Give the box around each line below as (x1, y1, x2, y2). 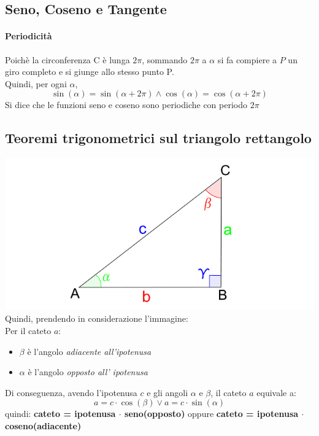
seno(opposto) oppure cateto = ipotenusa (125, 407, 299, 420)
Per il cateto (5, 324, 52, 337)
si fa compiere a (217, 53, 277, 66)
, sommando (142, 53, 188, 66)
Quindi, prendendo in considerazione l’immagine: (5, 312, 188, 325)
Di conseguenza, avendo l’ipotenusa (5, 386, 137, 399)
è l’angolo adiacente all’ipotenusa (27, 345, 152, 357)
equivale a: (256, 386, 296, 399)
